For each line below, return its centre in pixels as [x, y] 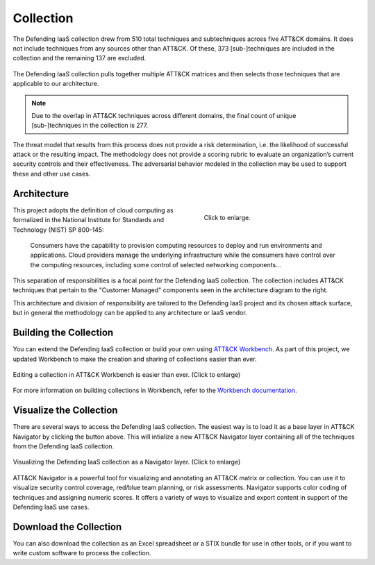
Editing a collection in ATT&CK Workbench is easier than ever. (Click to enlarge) [127, 374]
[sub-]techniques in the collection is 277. [90, 126]
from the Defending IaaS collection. [64, 446]
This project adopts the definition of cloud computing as [93, 210]
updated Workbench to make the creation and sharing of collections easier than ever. [135, 359]
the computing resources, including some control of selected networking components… [156, 264]
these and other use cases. [52, 174]
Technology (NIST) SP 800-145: [58, 230]
